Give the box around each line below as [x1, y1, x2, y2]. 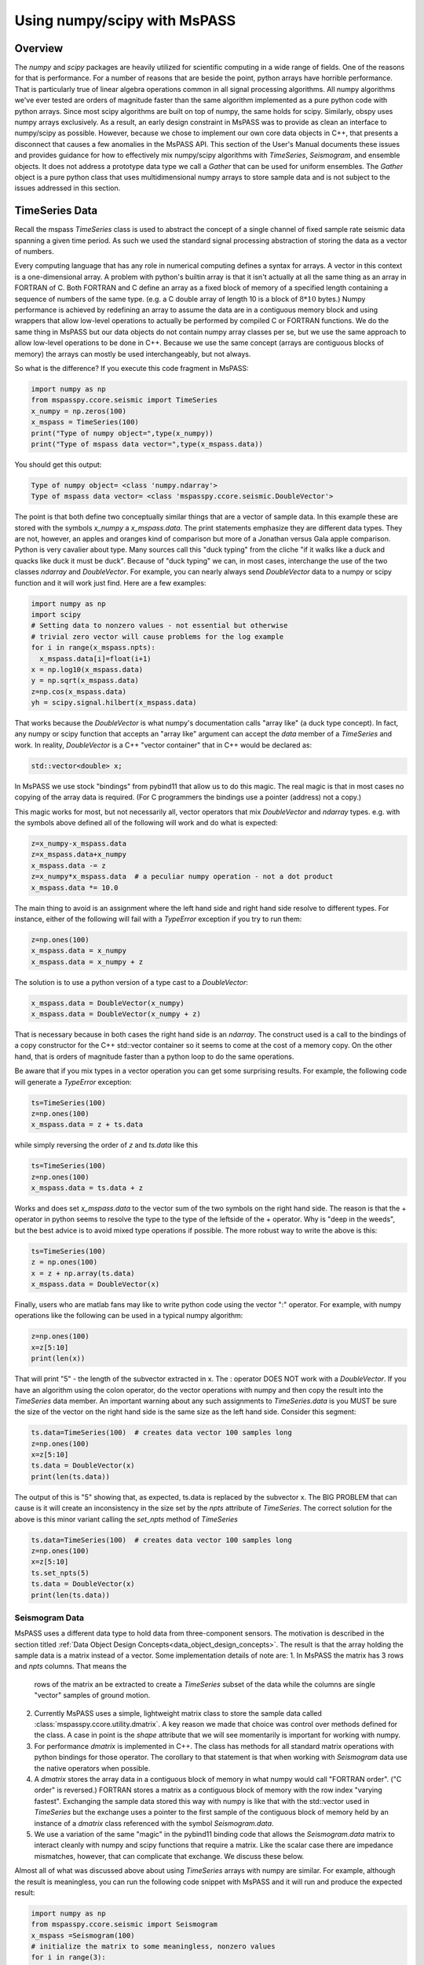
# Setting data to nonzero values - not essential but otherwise [31, 621, 288, 630]
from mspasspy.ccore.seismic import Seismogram [31, 1920, 217, 1929]
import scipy [31, 610, 82, 619]
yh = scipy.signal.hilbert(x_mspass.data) [31, 698, 197, 707]
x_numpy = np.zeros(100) [31, 406, 127, 416]
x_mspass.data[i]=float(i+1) [39, 654, 152, 663]
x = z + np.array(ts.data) [31, 1269, 135, 1277]
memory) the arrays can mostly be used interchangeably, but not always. [14, 349, 251, 358]
